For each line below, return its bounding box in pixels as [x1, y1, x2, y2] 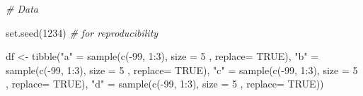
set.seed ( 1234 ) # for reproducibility [6, 25, 159, 40]
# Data [6, 1, 38, 16]
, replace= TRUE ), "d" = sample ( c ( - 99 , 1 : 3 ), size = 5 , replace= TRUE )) [6, 76, 324, 91]
